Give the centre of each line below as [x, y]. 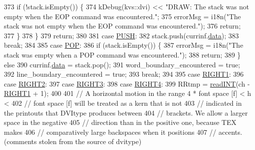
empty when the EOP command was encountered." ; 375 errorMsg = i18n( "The [123, 16]
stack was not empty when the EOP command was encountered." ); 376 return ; [122, 26]
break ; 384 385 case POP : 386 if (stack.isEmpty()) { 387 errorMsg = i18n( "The [124, 45]
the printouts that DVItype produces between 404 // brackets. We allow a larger [126, 112]
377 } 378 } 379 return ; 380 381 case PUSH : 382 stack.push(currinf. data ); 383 [122, 35]
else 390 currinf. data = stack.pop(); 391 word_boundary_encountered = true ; [122, 64]
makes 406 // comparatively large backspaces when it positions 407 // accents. [123, 132]
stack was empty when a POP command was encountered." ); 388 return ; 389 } [122, 54]
